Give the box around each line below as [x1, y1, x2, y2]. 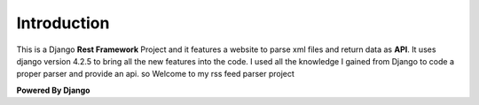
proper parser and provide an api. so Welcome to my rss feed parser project [16, 69, 294, 79]
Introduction [16, 13, 110, 33]
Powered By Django [16, 85, 90, 95]
